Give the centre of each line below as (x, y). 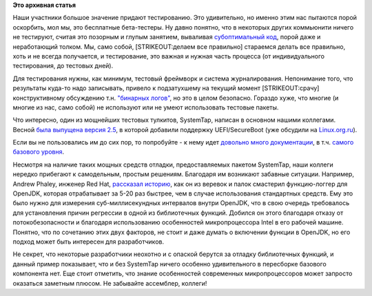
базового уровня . (39, 152)
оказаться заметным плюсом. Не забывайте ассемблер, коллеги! (110, 283)
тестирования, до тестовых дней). (63, 66)
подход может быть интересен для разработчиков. (89, 242)
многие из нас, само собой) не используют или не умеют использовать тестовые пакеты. (146, 107)
